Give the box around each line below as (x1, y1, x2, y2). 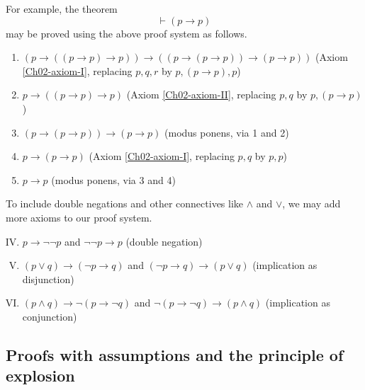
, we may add (282, 196, 341, 211)
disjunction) (22, 271, 74, 286)
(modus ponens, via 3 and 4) (51, 172, 176, 187)
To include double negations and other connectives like (6, 196, 244, 211)
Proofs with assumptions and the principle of (6, 343, 344, 365)
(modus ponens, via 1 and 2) (164, 125, 289, 139)
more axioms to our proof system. (6, 210, 152, 224)
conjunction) (22, 309, 77, 323)
